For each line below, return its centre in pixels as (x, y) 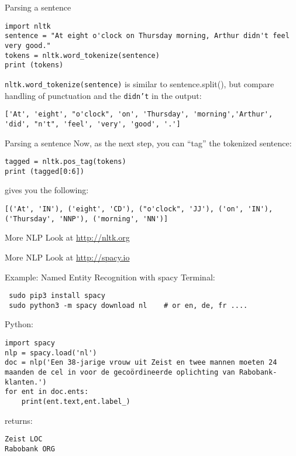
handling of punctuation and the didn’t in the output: (103, 95)
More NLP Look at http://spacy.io (67, 257)
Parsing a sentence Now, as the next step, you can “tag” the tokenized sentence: (148, 143)
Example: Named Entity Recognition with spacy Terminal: (110, 277)
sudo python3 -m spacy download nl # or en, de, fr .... (128, 305)
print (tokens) (34, 65)
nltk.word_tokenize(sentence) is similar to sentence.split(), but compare (140, 83)
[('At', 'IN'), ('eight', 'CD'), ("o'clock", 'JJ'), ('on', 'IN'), (139, 209)
